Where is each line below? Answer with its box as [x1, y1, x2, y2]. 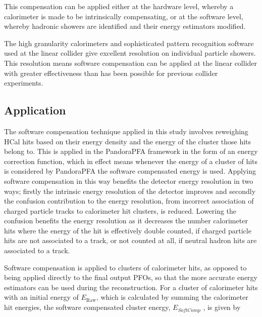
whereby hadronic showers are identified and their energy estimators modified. [4, 21, 246, 31]
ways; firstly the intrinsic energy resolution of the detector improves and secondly [4, 185, 256, 196]
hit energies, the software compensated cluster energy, [4, 302, 171, 312]
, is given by [203, 302, 241, 312]
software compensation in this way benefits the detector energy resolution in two [4, 175, 253, 186]
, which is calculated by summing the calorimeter [96, 292, 248, 302]
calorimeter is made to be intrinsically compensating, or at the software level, [4, 11, 243, 21]
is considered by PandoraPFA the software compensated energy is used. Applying [4, 166, 256, 176]
